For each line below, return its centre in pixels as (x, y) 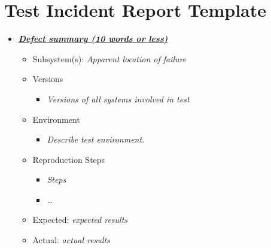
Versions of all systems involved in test (118, 99)
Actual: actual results (71, 240)
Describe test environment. (96, 139)
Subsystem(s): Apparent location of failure (109, 58)
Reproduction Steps (69, 159)
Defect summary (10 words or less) (93, 39)
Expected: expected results (80, 220)
